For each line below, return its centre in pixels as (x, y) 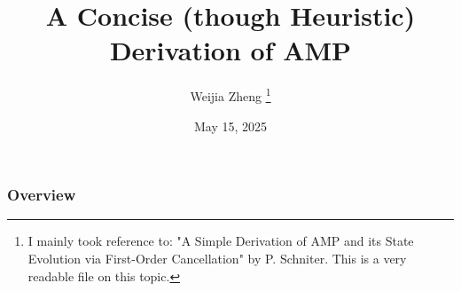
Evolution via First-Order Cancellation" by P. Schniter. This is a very (217, 259)
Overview (42, 195)
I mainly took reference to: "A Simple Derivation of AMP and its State (221, 241)
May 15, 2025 (230, 126)
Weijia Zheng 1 (230, 94)
